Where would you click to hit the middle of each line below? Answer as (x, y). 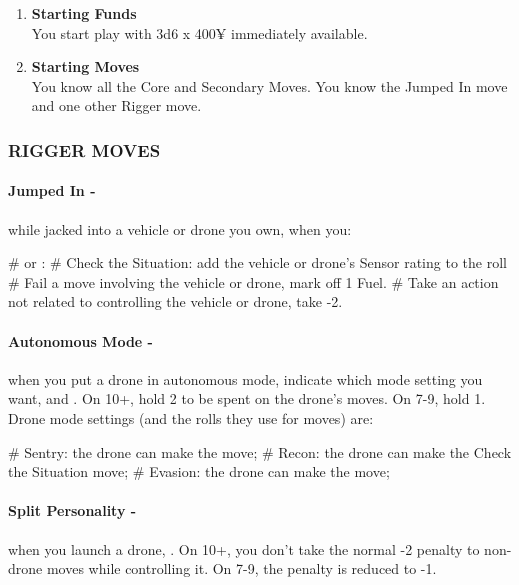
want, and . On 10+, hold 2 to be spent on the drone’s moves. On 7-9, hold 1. (247, 398)
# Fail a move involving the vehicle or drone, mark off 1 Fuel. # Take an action (253, 281)
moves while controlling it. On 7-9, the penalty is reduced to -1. (241, 568)
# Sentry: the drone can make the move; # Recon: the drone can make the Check (260, 451)
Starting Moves (85, 66)
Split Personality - (72, 510)
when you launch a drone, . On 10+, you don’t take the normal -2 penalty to (244, 548)
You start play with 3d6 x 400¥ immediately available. (199, 32)
